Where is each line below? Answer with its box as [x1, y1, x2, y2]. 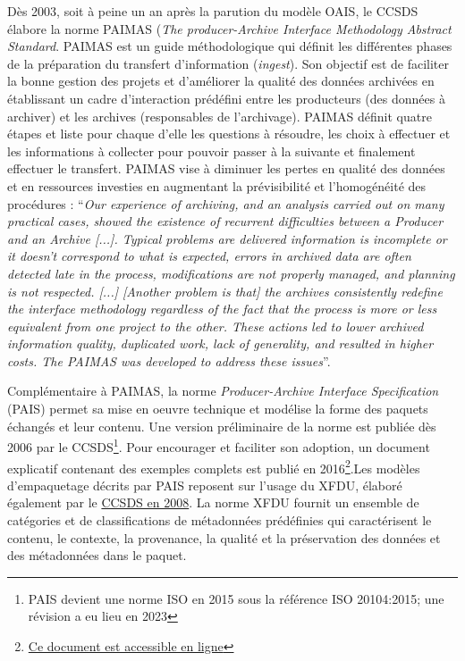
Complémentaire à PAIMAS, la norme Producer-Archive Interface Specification [7, 381, 439, 400]
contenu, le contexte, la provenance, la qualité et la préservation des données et [7, 528, 441, 547]
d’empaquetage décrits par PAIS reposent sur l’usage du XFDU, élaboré [7, 475, 402, 494]
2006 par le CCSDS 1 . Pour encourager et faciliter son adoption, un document [7, 435, 430, 456]
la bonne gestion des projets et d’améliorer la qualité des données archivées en [7, 71, 435, 90]
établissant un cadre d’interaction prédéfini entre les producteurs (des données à [7, 88, 445, 107]
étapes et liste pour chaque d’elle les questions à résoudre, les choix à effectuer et [7, 124, 451, 143]
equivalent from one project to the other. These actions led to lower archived [7, 316, 424, 335]
